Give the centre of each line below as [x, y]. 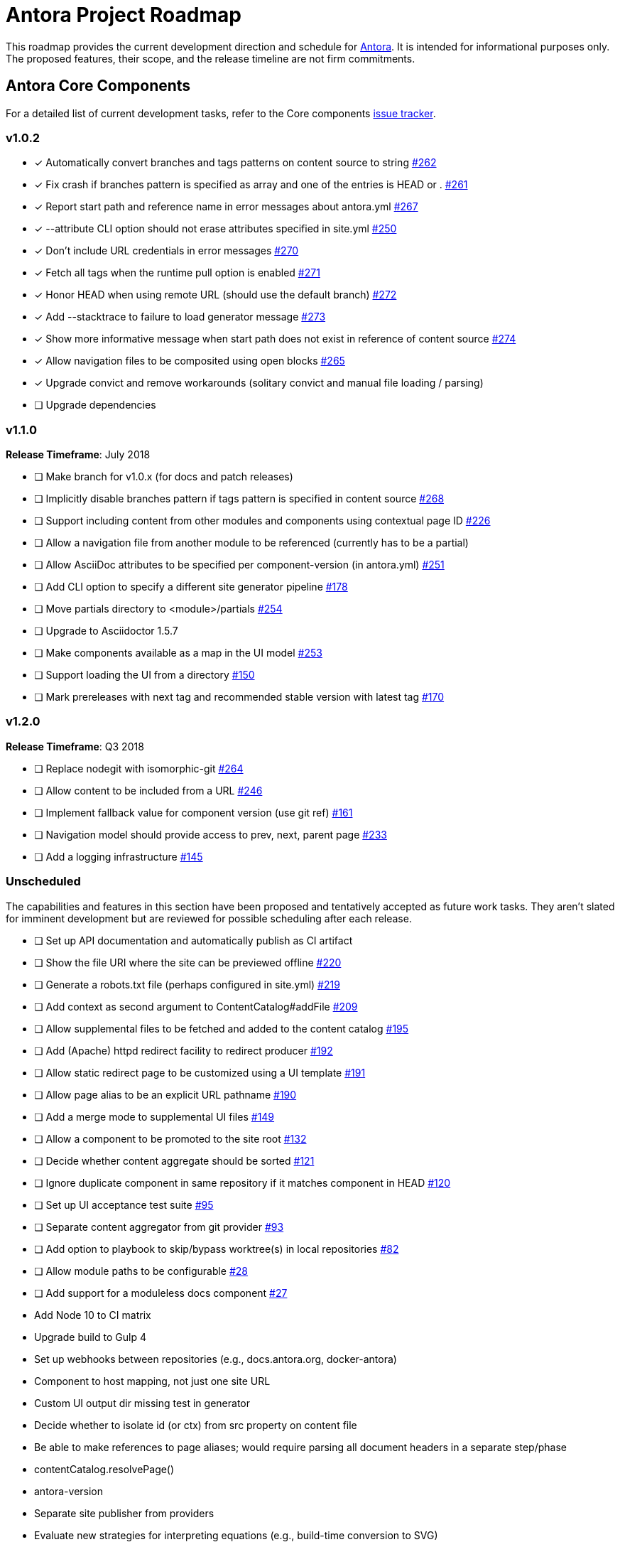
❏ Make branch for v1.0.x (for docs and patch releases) [164, 477]
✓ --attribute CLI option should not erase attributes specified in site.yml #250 [216, 229]
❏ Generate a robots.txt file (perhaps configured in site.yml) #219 [187, 984]
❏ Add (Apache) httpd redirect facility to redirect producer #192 [184, 1050]
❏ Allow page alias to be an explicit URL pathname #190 [165, 1094]
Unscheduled [43, 882]
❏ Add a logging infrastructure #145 [119, 856]
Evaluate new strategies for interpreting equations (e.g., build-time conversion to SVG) [236, 1535]
